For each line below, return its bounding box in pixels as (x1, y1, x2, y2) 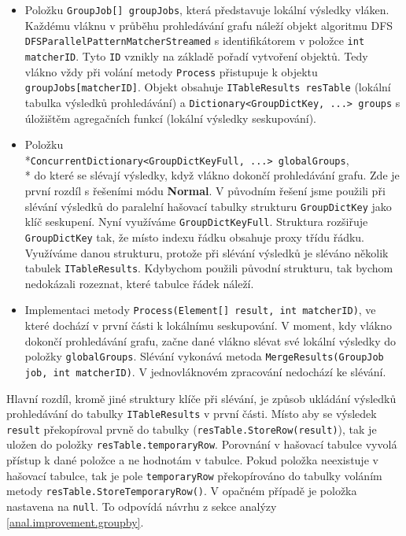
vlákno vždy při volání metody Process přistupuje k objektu (24, 63, 318, 79)
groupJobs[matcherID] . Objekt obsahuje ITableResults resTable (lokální (24, 79, 391, 95)
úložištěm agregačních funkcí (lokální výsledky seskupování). (24, 109, 316, 126)
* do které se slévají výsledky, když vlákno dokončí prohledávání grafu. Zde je (24, 167, 400, 183)
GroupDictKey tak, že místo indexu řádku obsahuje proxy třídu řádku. (24, 228, 365, 245)
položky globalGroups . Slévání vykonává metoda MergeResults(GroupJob (24, 348, 384, 364)
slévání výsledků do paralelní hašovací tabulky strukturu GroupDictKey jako (24, 198, 392, 214)
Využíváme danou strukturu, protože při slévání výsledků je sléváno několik (24, 244, 389, 261)
